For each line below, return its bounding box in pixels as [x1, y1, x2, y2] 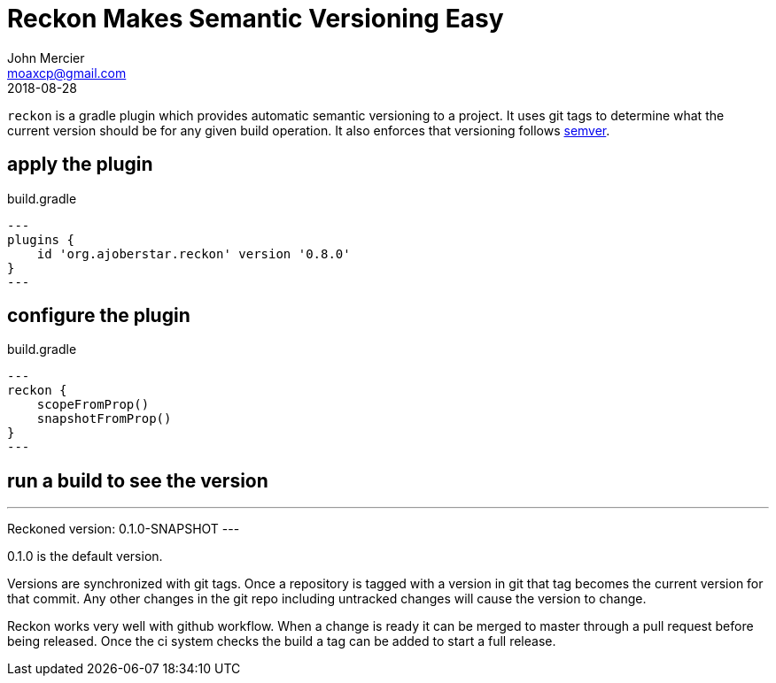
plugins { [7, 232, 74, 247]
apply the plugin [7, 153, 153, 176]
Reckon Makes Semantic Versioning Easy [7, 4, 504, 34]
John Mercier [7, 50, 85, 65]
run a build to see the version [7, 469, 268, 492]
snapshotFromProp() [36, 411, 172, 426]
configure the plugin [7, 304, 190, 327]
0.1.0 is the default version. [7, 549, 163, 564]
